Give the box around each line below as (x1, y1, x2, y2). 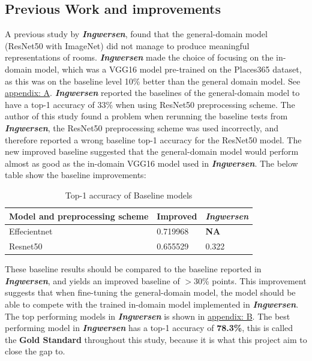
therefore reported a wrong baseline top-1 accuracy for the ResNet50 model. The (5, 133, 302, 146)
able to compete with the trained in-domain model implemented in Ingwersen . (5, 298, 299, 311)
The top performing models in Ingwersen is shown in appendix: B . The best (5, 309, 290, 322)
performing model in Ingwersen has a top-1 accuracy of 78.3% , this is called (5, 321, 293, 334)
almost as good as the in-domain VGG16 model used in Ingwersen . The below (5, 157, 298, 169)
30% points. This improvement (194, 274, 307, 287)
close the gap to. (5, 345, 65, 357)
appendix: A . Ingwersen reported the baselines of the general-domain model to (5, 86, 300, 99)
